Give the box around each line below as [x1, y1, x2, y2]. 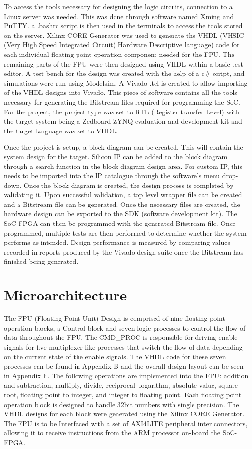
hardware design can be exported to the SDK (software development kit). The [4, 208, 237, 219]
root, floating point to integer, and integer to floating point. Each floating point [4, 389, 242, 399]
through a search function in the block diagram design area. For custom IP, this [4, 161, 242, 171]
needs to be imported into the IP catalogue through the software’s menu [4, 170, 220, 181]
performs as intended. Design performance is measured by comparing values [4, 237, 231, 247]
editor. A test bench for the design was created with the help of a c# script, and [4, 68, 245, 78]
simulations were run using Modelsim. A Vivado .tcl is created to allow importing [4, 77, 248, 88]
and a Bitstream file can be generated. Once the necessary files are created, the [4, 199, 240, 209]
